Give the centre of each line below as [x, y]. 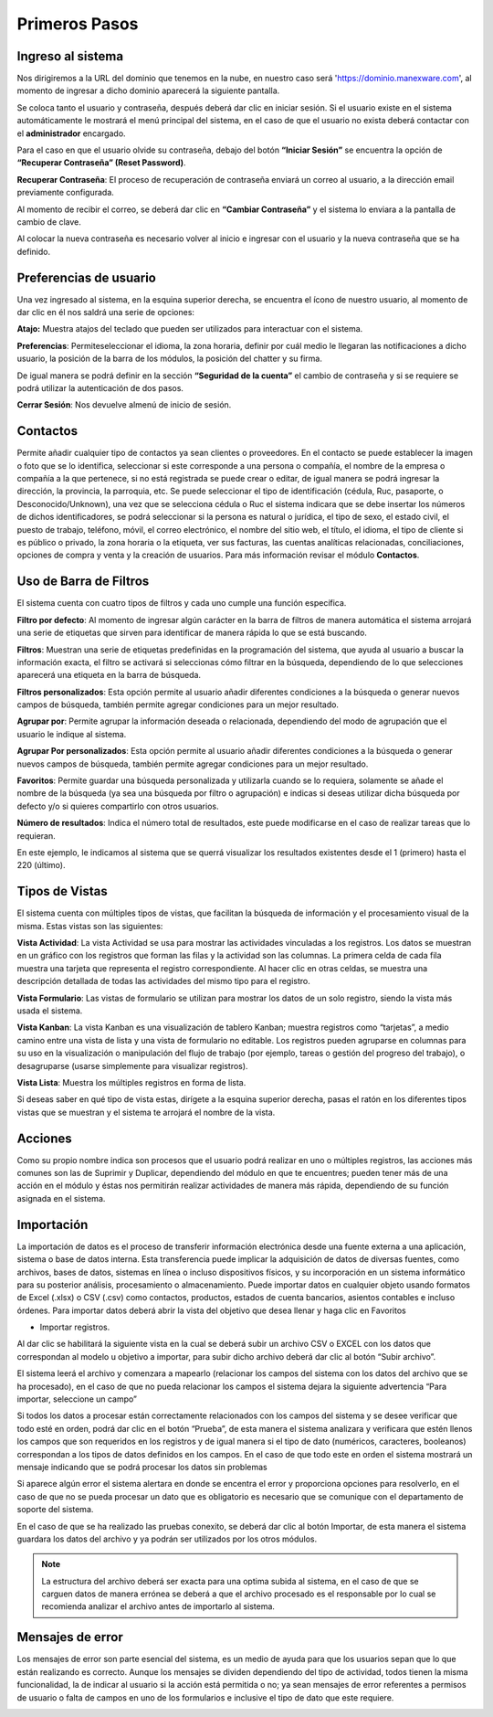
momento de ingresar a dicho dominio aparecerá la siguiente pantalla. [148, 90]
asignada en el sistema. [61, 1198]
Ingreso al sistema [70, 56]
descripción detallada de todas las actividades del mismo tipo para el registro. [163, 981]
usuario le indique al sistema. [72, 734]
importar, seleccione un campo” [77, 1399]
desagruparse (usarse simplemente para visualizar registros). [132, 1065]
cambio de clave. [49, 222]
